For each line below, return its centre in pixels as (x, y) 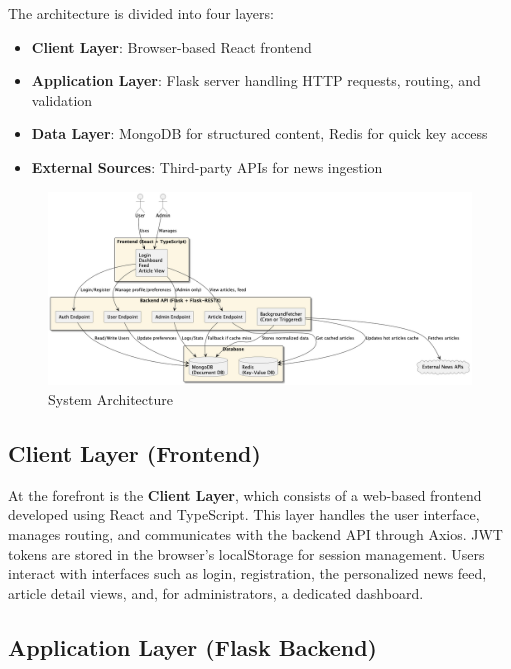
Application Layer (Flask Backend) (193, 646)
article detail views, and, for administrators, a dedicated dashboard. (216, 592)
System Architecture (110, 398)
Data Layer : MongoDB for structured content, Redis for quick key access (259, 133)
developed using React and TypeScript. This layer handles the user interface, (244, 514)
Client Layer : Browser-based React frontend (171, 46)
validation (62, 99)
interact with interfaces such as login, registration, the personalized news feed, (247, 573)
